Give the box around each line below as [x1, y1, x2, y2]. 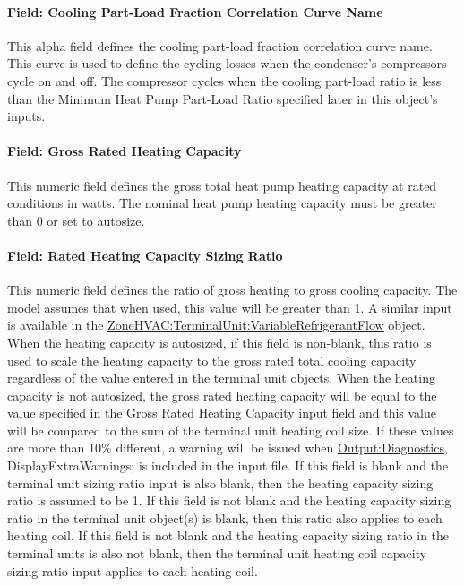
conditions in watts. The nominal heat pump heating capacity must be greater [7, 194, 437, 212]
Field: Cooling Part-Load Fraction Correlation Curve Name [7, 2, 383, 21]
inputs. [7, 107, 46, 125]
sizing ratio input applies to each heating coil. [7, 561, 258, 580]
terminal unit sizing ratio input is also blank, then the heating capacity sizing [7, 473, 434, 492]
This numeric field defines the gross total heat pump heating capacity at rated [7, 176, 437, 194]
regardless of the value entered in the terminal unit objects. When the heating [7, 368, 435, 387]
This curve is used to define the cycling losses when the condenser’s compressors [7, 54, 447, 73]
